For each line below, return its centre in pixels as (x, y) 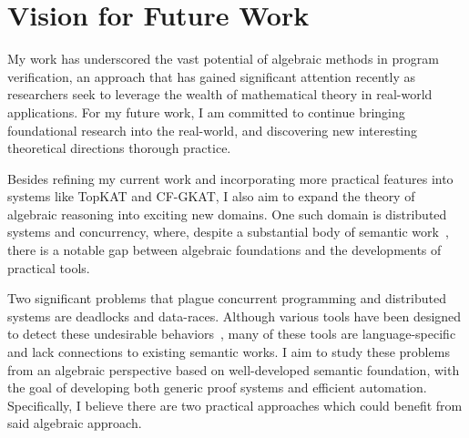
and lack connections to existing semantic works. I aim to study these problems (229, 352)
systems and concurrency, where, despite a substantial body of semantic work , (228, 232)
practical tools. (49, 267)
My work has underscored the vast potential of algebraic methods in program (223, 59)
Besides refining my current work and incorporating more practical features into (230, 178)
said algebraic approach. (75, 423)
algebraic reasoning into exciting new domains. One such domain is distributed (227, 214)
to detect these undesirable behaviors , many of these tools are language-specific (232, 334)
